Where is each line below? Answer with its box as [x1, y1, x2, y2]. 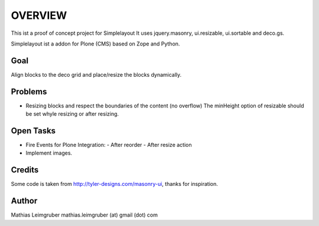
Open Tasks [11, 126, 56, 136]
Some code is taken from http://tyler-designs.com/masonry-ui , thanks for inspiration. [11, 181, 218, 188]
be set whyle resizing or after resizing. [25, 110, 119, 117]
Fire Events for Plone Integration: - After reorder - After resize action [25, 142, 192, 149]
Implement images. [25, 149, 73, 156]
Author [11, 196, 38, 206]
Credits [11, 165, 39, 175]
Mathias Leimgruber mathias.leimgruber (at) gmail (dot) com [11, 211, 158, 218]
